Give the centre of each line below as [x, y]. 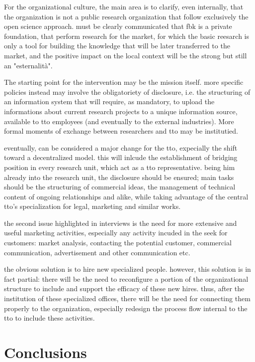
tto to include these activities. [49, 318]
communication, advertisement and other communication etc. [97, 252]
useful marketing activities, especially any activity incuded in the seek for [116, 233]
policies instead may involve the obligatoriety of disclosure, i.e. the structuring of [127, 91]
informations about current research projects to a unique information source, [121, 111]
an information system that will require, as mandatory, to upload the [109, 101]
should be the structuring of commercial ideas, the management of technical [120, 187]
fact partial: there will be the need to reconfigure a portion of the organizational [126, 278]
